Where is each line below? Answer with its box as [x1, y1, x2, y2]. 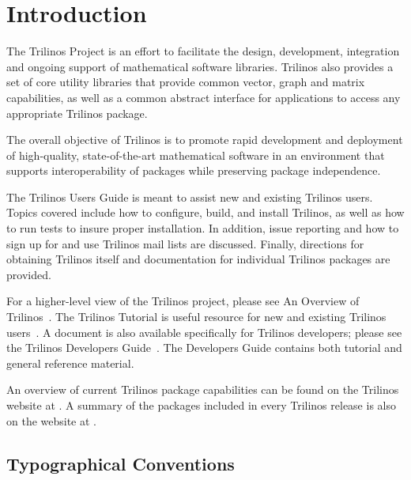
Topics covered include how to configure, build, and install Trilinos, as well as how [6, 204, 405, 221]
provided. [6, 266, 51, 282]
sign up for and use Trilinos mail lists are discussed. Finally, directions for [6, 235, 364, 251]
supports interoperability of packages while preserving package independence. [6, 162, 381, 179]
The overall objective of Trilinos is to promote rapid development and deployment [6, 131, 403, 148]
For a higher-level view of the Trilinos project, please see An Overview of [6, 293, 360, 309]
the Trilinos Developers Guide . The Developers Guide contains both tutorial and [6, 339, 402, 356]
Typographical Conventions [6, 451, 235, 475]
